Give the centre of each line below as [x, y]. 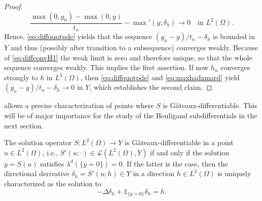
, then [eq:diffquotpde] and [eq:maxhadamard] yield [160, 77]
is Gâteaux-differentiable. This [210, 105]
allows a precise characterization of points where [79, 105]
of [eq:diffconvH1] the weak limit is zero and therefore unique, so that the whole [128, 57]
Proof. [13, 6]
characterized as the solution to [53, 183]
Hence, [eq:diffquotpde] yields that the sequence [78, 36]
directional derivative [37, 173]
